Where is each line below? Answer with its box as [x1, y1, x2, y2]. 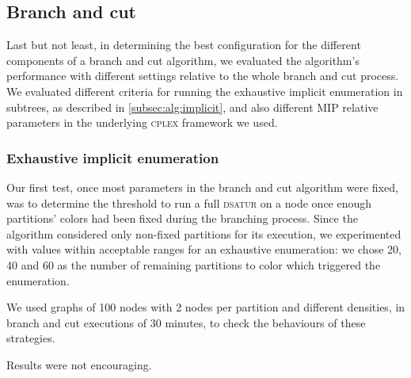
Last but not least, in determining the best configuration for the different [6, 36, 361, 53]
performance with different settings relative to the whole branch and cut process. [6, 67, 399, 84]
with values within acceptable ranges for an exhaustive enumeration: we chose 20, [6, 241, 401, 258]
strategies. [6, 330, 55, 346]
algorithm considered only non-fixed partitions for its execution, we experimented [6, 225, 401, 242]
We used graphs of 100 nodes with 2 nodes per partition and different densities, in [6, 299, 405, 315]
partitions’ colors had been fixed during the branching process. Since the [6, 210, 358, 227]
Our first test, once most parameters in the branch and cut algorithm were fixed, [6, 178, 398, 195]
